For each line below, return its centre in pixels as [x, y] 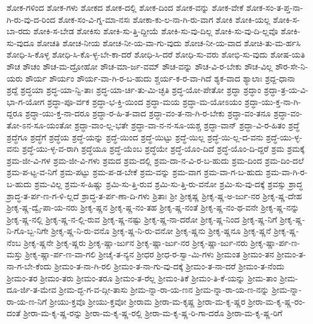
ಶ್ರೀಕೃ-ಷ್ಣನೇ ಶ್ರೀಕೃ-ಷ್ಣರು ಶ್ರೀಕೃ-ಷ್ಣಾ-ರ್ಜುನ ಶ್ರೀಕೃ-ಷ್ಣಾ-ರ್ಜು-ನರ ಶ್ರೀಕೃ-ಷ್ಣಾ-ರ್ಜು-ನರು [136, 242]
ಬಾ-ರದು [19, 31]
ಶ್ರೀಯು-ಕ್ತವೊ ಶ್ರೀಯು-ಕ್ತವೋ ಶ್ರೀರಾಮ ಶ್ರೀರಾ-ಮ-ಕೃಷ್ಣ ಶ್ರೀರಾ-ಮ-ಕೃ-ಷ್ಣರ [148, 301]
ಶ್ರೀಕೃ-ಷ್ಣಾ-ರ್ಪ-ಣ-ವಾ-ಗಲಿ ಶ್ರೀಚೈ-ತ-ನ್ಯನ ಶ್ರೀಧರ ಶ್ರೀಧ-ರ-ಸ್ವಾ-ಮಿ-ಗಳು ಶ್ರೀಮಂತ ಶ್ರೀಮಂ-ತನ [150, 254]
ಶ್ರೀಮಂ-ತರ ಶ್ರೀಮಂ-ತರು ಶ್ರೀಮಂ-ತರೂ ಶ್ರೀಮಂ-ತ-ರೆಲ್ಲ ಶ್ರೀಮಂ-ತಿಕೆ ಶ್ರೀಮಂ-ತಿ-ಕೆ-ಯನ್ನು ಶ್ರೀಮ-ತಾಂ [142, 277]
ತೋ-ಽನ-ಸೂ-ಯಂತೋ [39, 124]
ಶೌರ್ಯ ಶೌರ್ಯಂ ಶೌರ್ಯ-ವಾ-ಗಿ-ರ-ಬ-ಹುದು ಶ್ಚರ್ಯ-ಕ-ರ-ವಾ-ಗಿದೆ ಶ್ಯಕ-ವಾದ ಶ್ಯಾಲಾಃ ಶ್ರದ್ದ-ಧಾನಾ [160, 78]
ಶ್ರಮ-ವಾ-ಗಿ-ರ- [287, 172]
